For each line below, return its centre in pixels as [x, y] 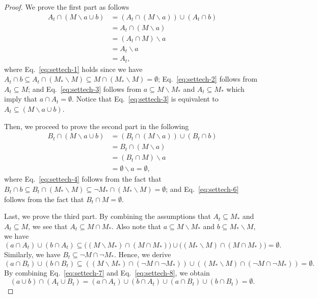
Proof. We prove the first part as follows [67, 7]
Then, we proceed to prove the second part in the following [97, 126]
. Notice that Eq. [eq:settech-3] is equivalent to [145, 99]
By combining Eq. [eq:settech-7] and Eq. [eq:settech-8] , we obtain [107, 272]
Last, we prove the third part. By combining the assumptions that [108, 216]
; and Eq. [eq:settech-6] [202, 189]
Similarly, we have [32, 254]
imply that [21, 99]
